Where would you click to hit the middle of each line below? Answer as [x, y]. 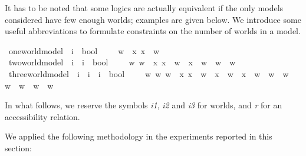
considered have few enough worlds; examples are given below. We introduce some [153, 19]
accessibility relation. [42, 116]
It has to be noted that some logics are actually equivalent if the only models [144, 8]
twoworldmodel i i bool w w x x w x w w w [122, 62]
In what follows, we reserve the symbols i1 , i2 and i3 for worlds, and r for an [144, 105]
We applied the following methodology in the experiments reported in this [139, 136]
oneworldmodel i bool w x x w [84, 50]
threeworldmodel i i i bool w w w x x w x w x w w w [149, 73]
